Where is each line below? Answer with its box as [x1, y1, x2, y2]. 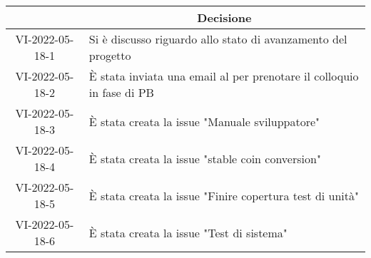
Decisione [197, 9, 252, 26]
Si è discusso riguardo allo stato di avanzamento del [88, 31, 347, 47]
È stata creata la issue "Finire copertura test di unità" [88, 187, 360, 204]
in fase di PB [88, 84, 154, 100]
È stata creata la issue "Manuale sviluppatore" [88, 113, 320, 130]
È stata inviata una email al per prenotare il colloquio [88, 68, 359, 84]
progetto [88, 47, 131, 63]
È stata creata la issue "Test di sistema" [88, 224, 288, 241]
